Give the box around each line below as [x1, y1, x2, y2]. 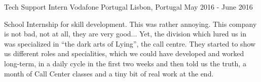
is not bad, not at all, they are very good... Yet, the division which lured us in [4, 28, 246, 39]
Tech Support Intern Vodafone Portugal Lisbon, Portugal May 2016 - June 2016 [4, 2, 253, 12]
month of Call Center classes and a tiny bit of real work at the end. [4, 68, 214, 78]
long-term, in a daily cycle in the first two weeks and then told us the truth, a [4, 58, 246, 68]
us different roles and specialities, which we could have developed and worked [4, 48, 244, 59]
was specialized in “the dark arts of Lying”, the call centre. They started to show [4, 38, 256, 49]
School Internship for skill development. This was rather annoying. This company [4, 18, 257, 29]
